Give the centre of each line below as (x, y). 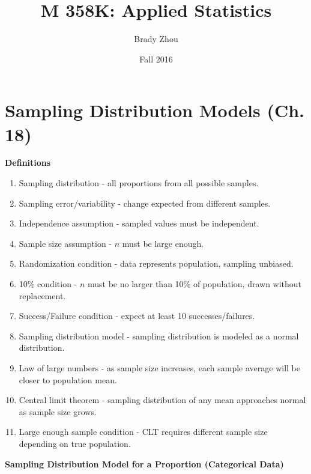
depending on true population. (75, 443)
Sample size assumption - (65, 243)
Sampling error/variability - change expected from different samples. (145, 203)
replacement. (42, 295)
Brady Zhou (156, 39)
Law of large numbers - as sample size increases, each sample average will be (160, 367)
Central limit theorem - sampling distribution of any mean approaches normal (162, 400)
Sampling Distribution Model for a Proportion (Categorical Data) (144, 463)
